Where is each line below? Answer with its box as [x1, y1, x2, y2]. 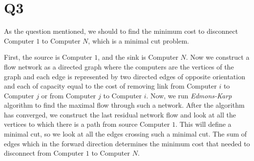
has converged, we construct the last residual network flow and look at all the [4, 109, 236, 119]
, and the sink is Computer [98, 52, 178, 62]
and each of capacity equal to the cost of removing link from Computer [4, 81, 217, 91]
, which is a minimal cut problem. [88, 35, 189, 46]
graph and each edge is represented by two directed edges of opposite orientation [4, 71, 245, 81]
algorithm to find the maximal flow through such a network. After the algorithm [4, 100, 245, 110]
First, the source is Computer [4, 52, 92, 62]
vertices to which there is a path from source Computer [4, 119, 170, 129]
